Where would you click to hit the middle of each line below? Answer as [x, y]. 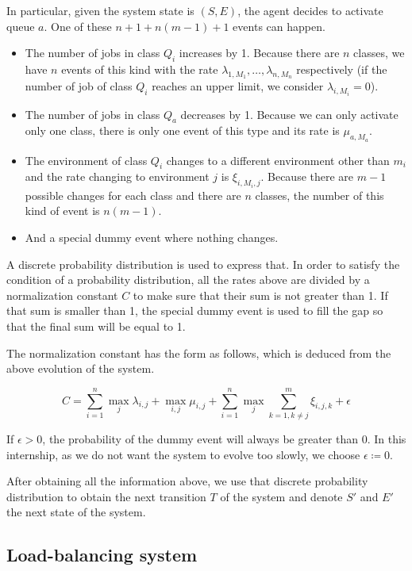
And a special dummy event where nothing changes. [152, 238]
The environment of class [86, 160]
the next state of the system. [76, 512]
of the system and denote [281, 496]
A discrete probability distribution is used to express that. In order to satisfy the [203, 264]
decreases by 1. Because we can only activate [289, 114]
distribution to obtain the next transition [106, 496]
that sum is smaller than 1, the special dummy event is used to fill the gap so [195, 310]
